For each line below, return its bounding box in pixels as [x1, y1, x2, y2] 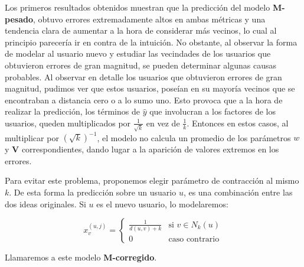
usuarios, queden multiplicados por [5, 116, 131, 129]
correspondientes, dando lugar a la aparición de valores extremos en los [21, 143, 279, 155]
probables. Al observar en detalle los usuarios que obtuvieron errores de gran [5, 70, 282, 83]
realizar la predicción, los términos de [5, 105, 140, 118]
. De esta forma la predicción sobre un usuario [9, 185, 176, 198]
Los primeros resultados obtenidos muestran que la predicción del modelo [5, 1, 270, 13]
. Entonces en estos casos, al [187, 116, 289, 129]
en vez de [146, 116, 180, 129]
